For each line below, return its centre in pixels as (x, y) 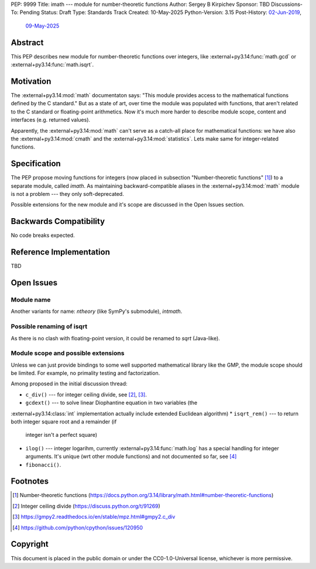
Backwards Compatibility (58, 221)
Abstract (27, 42)
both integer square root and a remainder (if (64, 422)
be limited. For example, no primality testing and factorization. (85, 373)
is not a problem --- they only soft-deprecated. (67, 194)
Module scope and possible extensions (68, 353)
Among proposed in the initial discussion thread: (69, 384)
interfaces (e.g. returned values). (51, 120)
